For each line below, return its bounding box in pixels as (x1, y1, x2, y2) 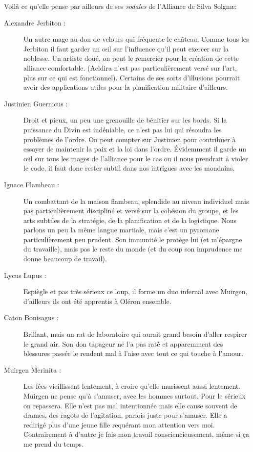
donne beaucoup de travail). (23, 253, 107, 264)
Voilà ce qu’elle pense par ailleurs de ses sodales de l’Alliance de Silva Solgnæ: (4, 1, 237, 11)
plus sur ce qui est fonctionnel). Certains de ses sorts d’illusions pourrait (23, 72, 240, 82)
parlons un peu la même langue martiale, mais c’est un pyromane (23, 225, 219, 235)
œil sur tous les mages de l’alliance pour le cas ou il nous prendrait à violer (23, 153, 248, 163)
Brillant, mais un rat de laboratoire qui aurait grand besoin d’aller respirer (23, 329, 247, 339)
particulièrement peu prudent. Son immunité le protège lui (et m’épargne (23, 234, 242, 244)
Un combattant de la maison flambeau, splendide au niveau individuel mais (23, 196, 249, 206)
